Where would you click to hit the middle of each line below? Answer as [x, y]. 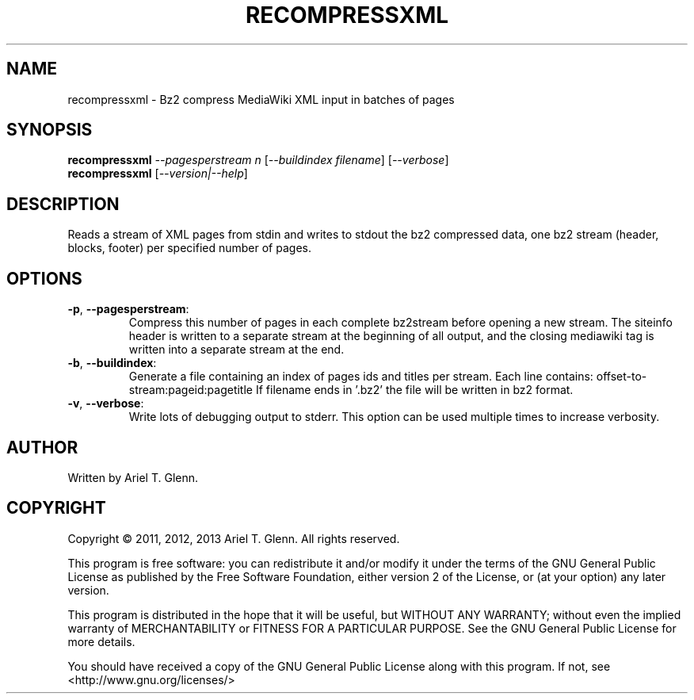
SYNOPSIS [50, 130]
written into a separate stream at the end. [236, 350]
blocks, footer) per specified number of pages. [189, 248]
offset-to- [622, 377]
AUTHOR [42, 447]
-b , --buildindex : [112, 363]
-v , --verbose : [106, 404]
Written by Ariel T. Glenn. [133, 477]
